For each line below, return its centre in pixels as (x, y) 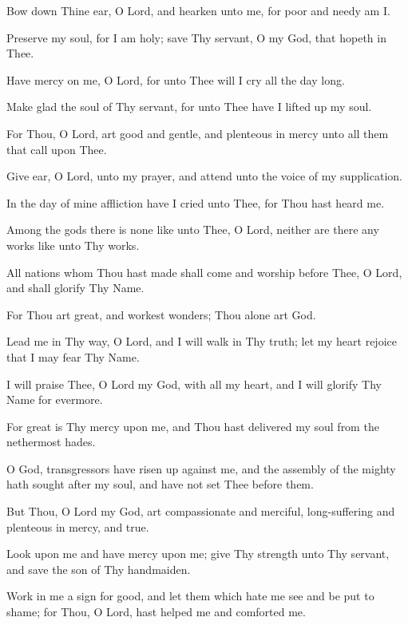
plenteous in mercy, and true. (78, 526)
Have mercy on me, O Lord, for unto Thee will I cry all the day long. (176, 79)
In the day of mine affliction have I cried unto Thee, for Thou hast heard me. (196, 202)
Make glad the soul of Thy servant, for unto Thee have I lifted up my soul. (189, 107)
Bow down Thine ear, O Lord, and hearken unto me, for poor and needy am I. (198, 10)
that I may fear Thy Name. (73, 356)
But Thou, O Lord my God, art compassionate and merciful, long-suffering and (201, 511)
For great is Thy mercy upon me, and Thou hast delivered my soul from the (193, 426)
